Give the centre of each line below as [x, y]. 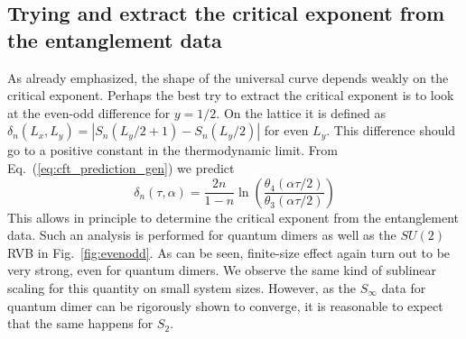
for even [286, 130]
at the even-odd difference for [89, 112]
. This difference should [391, 130]
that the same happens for [80, 323]
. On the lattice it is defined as [301, 112]
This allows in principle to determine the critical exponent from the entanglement [233, 217]
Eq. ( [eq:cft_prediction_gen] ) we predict [121, 167]
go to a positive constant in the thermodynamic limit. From [172, 150]
